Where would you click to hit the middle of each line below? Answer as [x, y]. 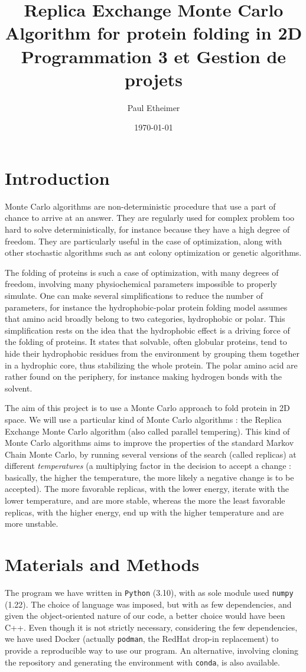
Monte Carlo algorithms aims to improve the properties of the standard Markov [149, 443]
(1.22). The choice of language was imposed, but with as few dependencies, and [148, 604]
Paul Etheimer [154, 107]
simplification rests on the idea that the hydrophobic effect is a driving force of [147, 330]
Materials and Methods [102, 564]
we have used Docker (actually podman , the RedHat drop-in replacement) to [142, 639]
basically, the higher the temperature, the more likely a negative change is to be [149, 477]
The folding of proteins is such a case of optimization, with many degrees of [142, 272]
